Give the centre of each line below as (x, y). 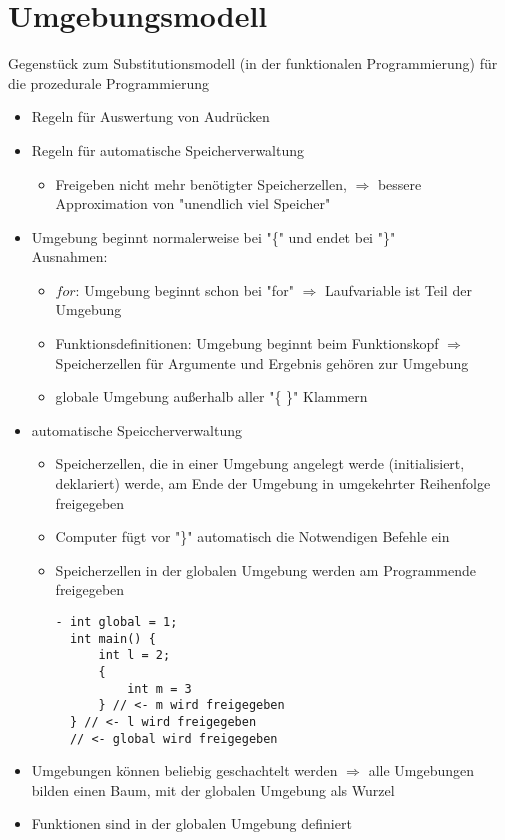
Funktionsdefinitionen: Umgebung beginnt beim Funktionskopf (247, 343)
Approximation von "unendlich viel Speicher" (193, 203)
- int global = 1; (116, 622)
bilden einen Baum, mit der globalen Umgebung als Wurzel (213, 789)
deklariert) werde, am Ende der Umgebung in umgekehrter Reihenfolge (273, 483)
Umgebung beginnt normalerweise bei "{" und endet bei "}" (213, 236)
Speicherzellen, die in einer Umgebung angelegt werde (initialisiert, (260, 463)
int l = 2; (134, 655)
